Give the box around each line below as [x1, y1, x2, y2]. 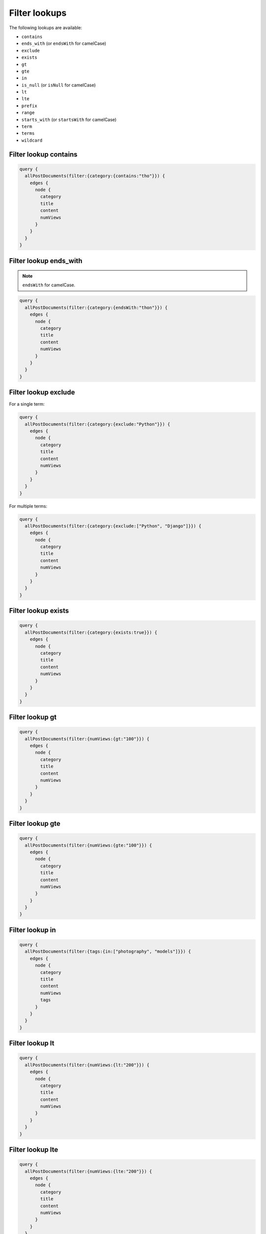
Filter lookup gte [9, 819, 61, 828]
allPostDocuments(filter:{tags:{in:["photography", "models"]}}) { [25, 949, 191, 955]
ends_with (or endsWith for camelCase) [21, 40, 106, 46]
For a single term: [9, 401, 45, 407]
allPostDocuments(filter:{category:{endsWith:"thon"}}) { [25, 305, 168, 310]
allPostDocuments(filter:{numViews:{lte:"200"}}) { [25, 1168, 152, 1174]
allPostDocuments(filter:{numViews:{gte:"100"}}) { [25, 842, 152, 848]
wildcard [21, 137, 43, 143]
